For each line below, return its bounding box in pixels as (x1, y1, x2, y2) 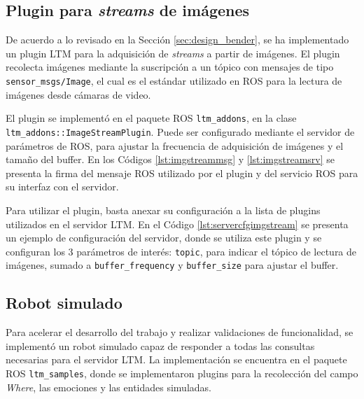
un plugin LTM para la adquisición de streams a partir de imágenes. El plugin (6, 45, 340, 60)
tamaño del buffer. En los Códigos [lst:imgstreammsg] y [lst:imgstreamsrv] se (6, 152, 335, 167)
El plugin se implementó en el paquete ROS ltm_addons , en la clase (6, 111, 297, 125)
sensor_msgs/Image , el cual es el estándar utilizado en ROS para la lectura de (6, 73, 342, 87)
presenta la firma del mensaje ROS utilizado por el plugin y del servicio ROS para (6, 165, 358, 180)
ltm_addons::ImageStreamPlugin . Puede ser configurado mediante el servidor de (6, 124, 355, 139)
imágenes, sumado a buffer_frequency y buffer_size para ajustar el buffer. (6, 258, 339, 272)
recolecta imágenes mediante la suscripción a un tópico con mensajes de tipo (6, 59, 334, 74)
